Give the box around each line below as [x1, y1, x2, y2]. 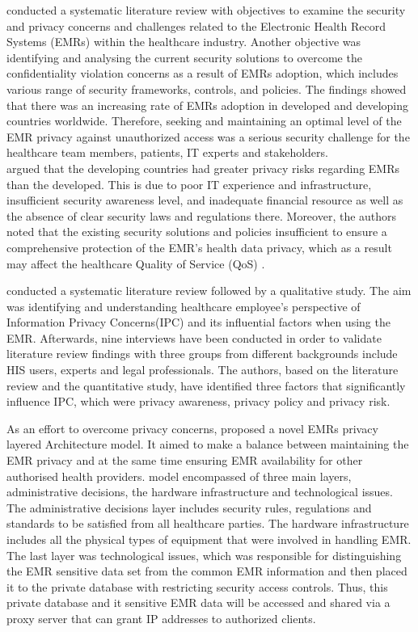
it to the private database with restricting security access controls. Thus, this [6, 578, 388, 595]
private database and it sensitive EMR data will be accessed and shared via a [6, 594, 391, 611]
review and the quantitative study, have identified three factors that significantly [6, 377, 406, 394]
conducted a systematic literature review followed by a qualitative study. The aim [6, 282, 412, 299]
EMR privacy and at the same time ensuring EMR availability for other [6, 452, 363, 469]
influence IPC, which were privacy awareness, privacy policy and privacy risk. [6, 393, 391, 410]
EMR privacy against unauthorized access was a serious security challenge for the [6, 128, 410, 145]
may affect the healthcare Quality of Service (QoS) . [6, 255, 265, 272]
